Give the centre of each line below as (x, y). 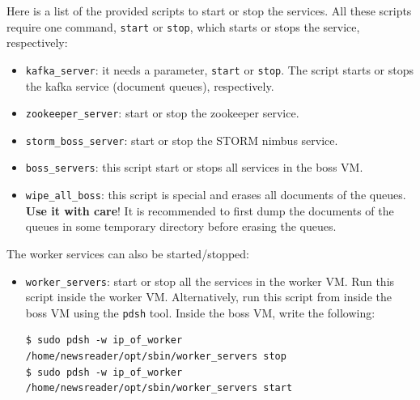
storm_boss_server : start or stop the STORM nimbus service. (182, 140)
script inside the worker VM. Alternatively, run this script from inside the (208, 297)
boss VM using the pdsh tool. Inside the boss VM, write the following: (200, 312)
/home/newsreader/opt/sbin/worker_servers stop (156, 356)
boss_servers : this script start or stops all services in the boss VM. (194, 167)
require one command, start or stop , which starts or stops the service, (183, 26)
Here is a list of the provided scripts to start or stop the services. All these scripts (209, 11)
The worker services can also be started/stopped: (128, 253)
